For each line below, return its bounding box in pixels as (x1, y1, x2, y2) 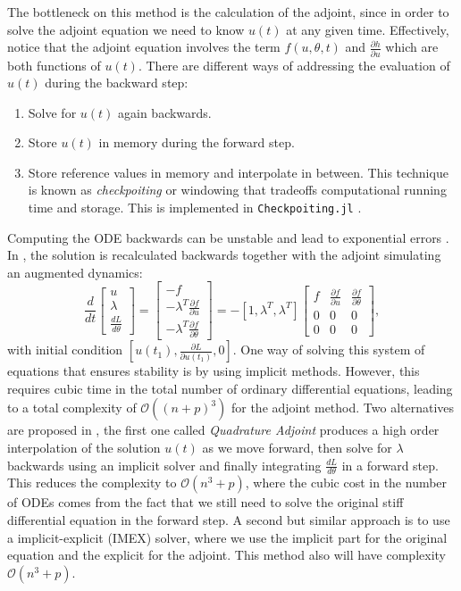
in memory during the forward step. (98, 133, 295, 152)
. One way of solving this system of (232, 340, 425, 359)
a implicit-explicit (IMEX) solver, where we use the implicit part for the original (7, 528, 448, 546)
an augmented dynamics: (7, 262, 143, 281)
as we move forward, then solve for (202, 438, 392, 457)
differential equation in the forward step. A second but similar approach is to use (7, 511, 450, 529)
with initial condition (7, 340, 123, 359)
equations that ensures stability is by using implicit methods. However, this (7, 362, 420, 380)
